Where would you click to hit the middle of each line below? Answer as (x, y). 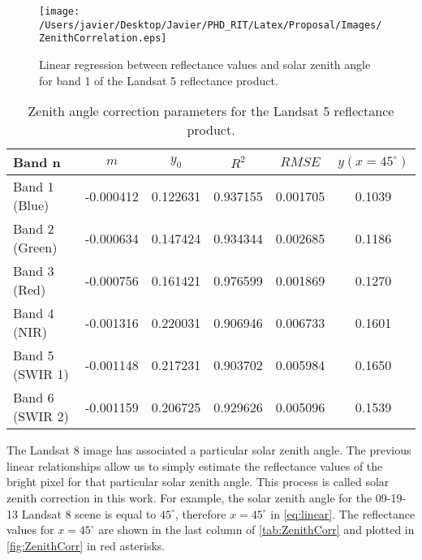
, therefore (200, 513)
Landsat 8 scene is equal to (89, 513)
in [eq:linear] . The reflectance (343, 513)
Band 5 (34, 355)
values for (30, 530)
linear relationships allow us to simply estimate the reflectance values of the (195, 465)
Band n (37, 162)
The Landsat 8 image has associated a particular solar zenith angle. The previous (209, 450)
